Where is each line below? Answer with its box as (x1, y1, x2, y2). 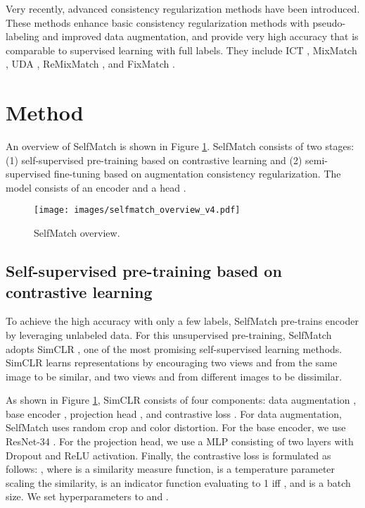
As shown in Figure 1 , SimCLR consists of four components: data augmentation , (6, 392, 357, 407)
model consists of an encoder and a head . (6, 180, 186, 194)
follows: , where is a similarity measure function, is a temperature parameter (6, 461, 335, 476)
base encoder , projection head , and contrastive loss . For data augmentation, (6, 406, 342, 421)
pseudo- (312, 15, 346, 30)
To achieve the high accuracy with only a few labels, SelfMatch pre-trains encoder (6, 314, 359, 328)
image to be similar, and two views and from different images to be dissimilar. (6, 368, 342, 383)
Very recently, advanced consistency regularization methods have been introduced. (6, 1, 360, 16)
